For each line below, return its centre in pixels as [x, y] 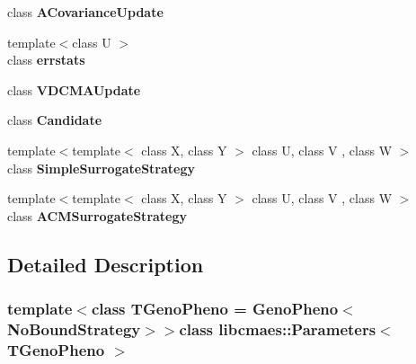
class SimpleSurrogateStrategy [102, 168]
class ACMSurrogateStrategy [97, 215]
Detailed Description [106, 264]
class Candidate [55, 120]
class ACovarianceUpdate [85, 12]
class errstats [46, 60]
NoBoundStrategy [74, 328]
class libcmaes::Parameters [278, 328]
